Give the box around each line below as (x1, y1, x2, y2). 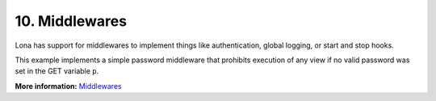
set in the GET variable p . (15, 66, 99, 76)
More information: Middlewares (15, 81, 122, 90)
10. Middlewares (15, 12, 128, 30)
